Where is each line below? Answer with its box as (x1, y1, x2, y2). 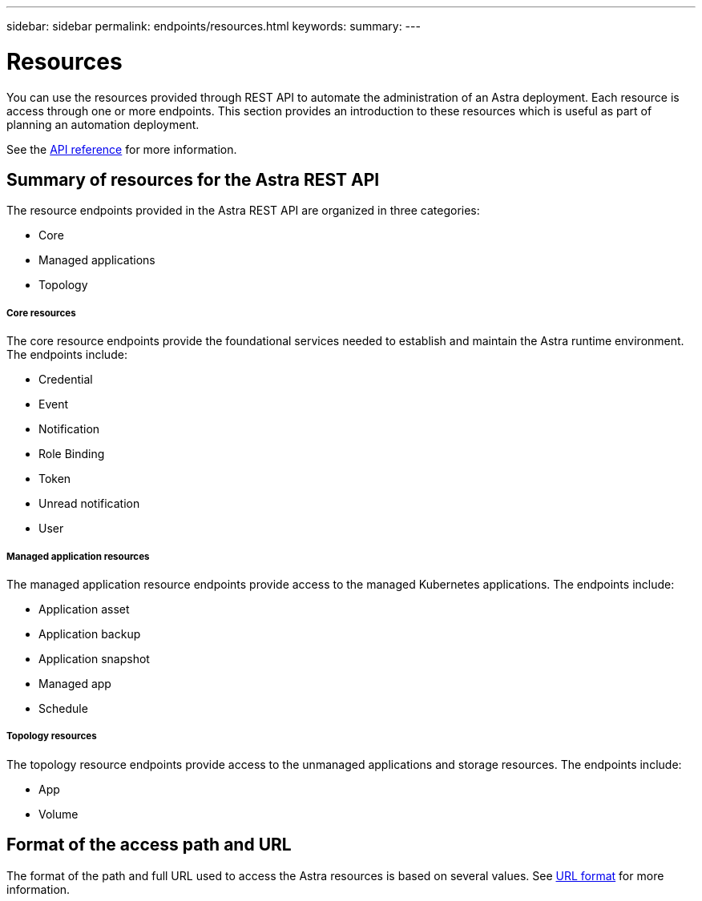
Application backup (38, 626, 141, 641)
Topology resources (6, 730, 97, 742)
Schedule (38, 701, 88, 715)
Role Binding (38, 447, 105, 461)
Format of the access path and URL (6, 835, 292, 855)
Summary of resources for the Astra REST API (6, 169, 380, 190)
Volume (38, 806, 79, 821)
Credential (38, 372, 93, 387)
